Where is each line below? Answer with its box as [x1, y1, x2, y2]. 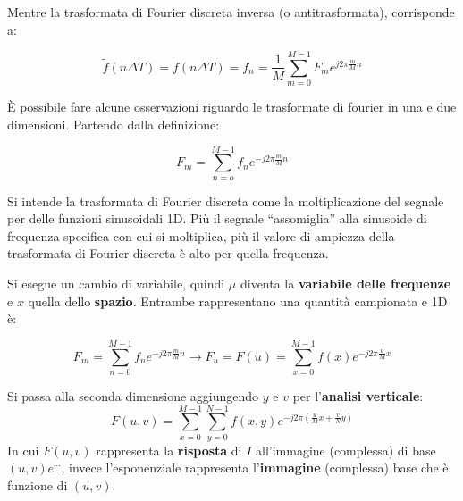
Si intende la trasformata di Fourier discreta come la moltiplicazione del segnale [7, 191, 444, 210]
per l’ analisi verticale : [292, 386, 424, 405]
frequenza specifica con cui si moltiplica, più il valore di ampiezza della [7, 226, 395, 245]
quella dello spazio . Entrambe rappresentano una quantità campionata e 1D [28, 291, 448, 310]
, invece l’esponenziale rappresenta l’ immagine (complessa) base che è [61, 458, 449, 477]
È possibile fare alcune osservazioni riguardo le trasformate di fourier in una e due [7, 97, 457, 116]
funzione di [7, 475, 68, 494]
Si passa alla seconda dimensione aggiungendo [7, 386, 259, 405]
